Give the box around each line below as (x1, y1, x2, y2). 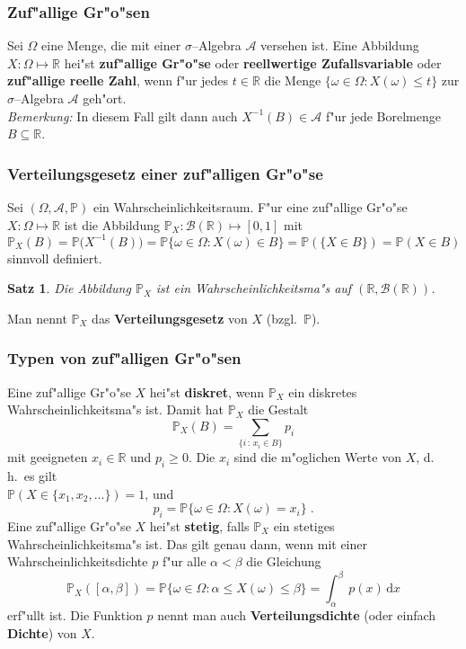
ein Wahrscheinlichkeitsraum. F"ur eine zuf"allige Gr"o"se (92, 198, 408, 216)
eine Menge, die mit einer (41, 36, 181, 55)
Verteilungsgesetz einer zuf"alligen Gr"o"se (7, 162, 323, 184)
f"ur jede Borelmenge (325, 106, 441, 125)
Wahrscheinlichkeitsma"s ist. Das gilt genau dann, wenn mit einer (7, 534, 368, 553)
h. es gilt (7, 467, 57, 485)
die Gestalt (248, 400, 309, 419)
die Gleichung (246, 552, 321, 571)
